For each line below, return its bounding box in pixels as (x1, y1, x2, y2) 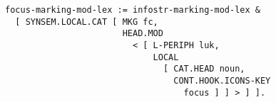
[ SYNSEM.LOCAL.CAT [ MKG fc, (15, 16, 158, 27)
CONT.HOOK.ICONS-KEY (173, 75, 271, 86)
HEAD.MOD (122, 28, 163, 39)
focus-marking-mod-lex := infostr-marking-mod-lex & (5, 5, 260, 15)
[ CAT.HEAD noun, (163, 64, 245, 74)
